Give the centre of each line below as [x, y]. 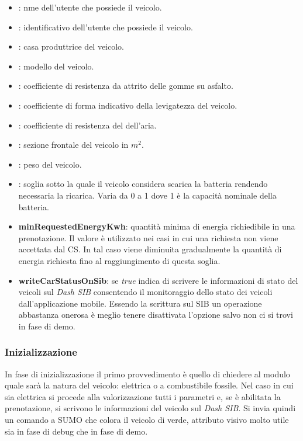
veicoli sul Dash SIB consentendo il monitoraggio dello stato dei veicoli [145, 292]
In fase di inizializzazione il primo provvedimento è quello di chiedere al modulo [147, 374]
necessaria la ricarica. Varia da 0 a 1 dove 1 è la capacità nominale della [147, 195]
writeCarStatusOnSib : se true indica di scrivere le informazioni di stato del [158, 280]
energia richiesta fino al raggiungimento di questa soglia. [119, 260]
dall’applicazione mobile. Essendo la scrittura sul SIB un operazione [140, 303]
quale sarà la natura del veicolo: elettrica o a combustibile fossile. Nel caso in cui [149, 385]
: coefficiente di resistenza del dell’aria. [87, 125]
